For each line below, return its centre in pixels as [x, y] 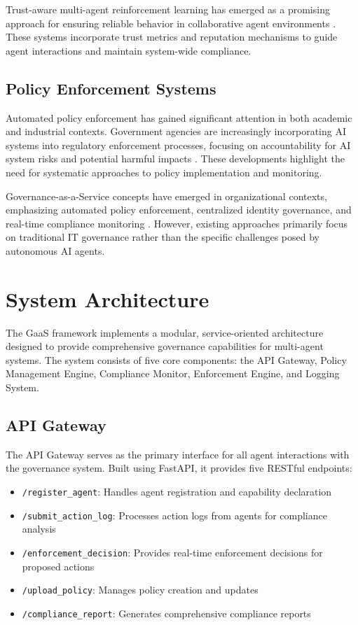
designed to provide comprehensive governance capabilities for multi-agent [165, 346]
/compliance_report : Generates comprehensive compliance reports [166, 613]
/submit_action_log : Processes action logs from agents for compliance [174, 515]
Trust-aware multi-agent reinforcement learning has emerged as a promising [168, 9]
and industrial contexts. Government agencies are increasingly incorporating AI [176, 131]
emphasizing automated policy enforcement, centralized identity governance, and [179, 210]
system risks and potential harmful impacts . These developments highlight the [175, 159]
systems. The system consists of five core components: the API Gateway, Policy [176, 359]
